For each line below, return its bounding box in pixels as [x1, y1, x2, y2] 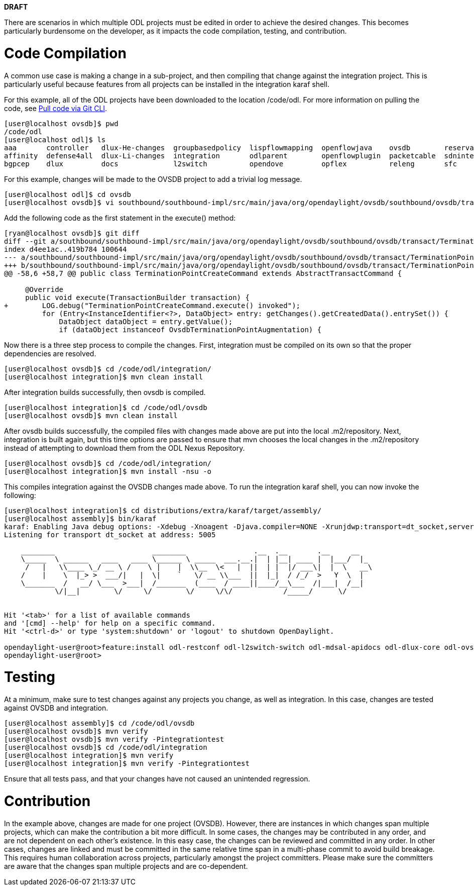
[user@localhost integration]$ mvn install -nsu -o [4, 467, 212, 475]
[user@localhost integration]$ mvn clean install [4, 372, 203, 381]
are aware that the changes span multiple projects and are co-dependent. [4, 861, 248, 870]
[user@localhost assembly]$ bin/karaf [4, 514, 157, 523]
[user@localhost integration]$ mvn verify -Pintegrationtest [4, 759, 250, 767]
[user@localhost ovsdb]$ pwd [4, 119, 118, 128]
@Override [25, 285, 64, 293]
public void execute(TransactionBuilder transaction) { [25, 293, 250, 302]
